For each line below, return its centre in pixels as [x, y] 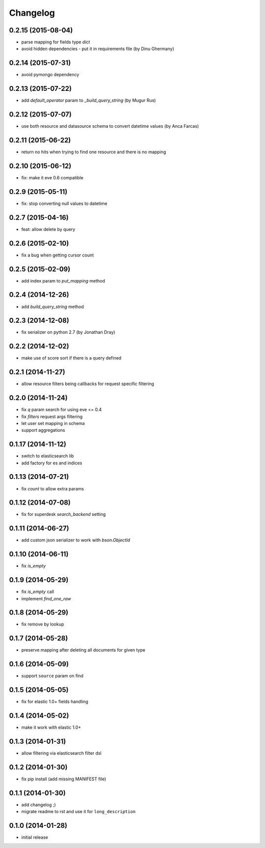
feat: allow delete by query [48, 229]
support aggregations [43, 430]
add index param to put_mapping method [63, 281]
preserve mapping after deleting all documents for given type [83, 650]
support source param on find [52, 676]
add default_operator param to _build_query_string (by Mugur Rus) [89, 100]
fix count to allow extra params [53, 488]
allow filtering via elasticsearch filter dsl [61, 753]
